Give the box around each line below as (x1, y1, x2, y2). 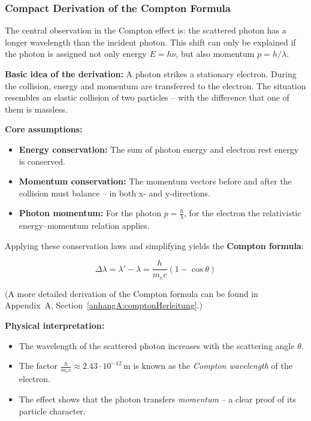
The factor (19, 359, 58, 372)
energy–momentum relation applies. (19, 219, 150, 232)
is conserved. (19, 155, 65, 167)
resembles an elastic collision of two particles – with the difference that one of (5, 91, 289, 104)
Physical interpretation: (5, 319, 105, 332)
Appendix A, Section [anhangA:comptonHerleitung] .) (5, 299, 203, 311)
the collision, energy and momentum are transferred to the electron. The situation (5, 79, 306, 92)
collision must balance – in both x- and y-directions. (19, 186, 210, 199)
